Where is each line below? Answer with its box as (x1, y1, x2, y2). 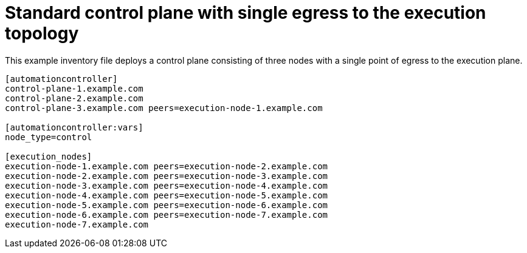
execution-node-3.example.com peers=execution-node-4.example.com (5, 180, 328, 191)
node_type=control (5, 132, 92, 142)
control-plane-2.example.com (5, 93, 143, 103)
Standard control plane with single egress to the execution (5, 2, 486, 23)
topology (5, 23, 79, 44)
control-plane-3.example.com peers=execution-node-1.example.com (5, 103, 323, 113)
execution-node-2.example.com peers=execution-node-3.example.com (5, 170, 328, 181)
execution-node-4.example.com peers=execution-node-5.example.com (5, 190, 328, 200)
